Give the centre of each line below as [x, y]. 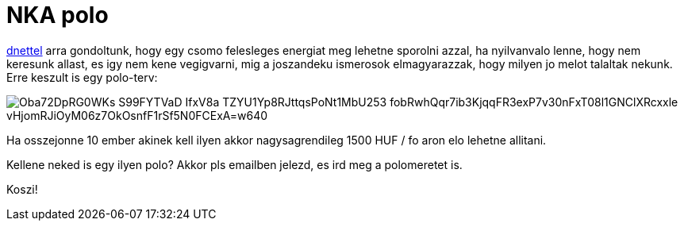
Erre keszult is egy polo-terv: [82, 77]
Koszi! [22, 189]
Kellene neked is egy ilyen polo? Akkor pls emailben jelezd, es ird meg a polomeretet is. [234, 164]
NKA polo [58, 15]
